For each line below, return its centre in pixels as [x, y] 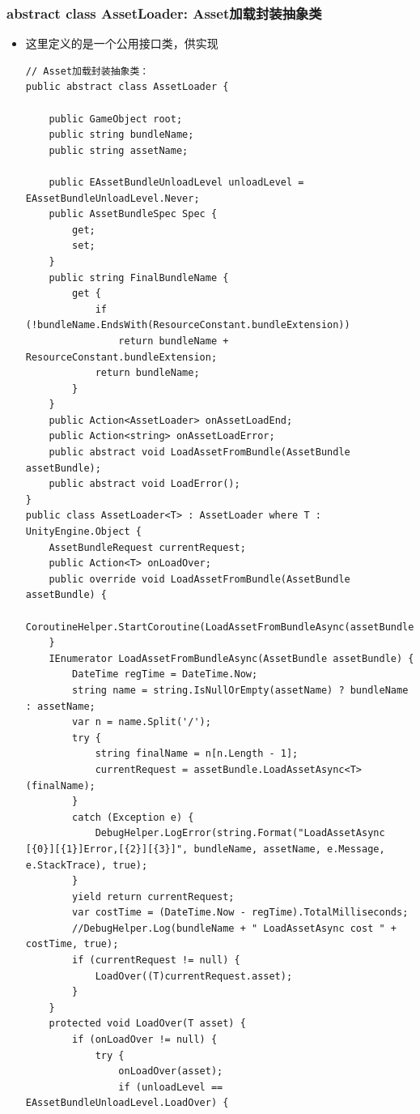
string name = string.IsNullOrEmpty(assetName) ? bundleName [240, 690]
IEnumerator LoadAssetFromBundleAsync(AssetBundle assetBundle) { [231, 658]
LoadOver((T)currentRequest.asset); [194, 976]
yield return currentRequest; [153, 896]
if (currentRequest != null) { [156, 960]
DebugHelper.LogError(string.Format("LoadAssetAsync [240, 833]
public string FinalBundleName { [139, 277]
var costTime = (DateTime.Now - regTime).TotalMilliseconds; [240, 913]
